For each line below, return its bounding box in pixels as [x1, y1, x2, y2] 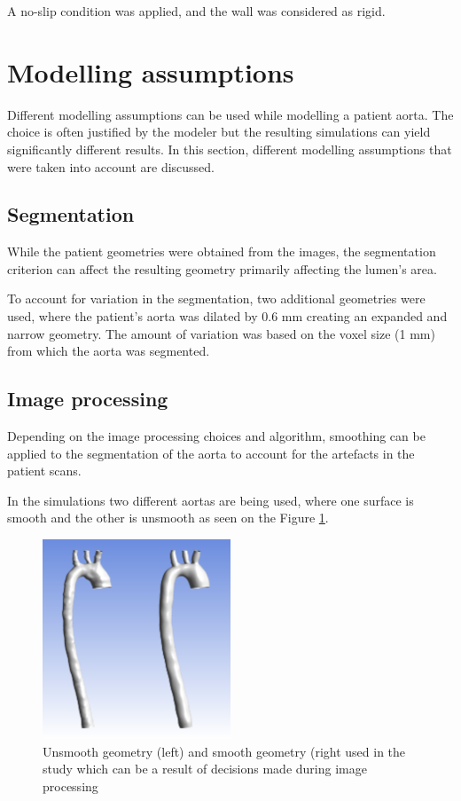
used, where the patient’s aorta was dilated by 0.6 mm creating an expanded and [7, 307, 448, 326]
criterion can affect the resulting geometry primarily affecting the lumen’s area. [7, 259, 437, 278]
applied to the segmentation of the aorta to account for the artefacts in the [7, 444, 415, 462]
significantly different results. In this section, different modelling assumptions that [7, 139, 452, 158]
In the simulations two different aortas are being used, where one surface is [7, 491, 414, 509]
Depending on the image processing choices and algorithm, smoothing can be [7, 427, 426, 445]
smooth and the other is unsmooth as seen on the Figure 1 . [7, 508, 329, 527]
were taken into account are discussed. [7, 157, 215, 176]
